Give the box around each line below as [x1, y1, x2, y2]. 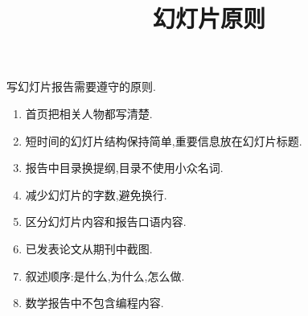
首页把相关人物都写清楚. [25, 105, 153, 121]
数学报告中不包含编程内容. [25, 294, 164, 311]
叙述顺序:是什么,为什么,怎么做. [25, 267, 185, 284]
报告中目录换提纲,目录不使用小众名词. [25, 159, 224, 176]
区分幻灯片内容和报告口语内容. [25, 213, 187, 230]
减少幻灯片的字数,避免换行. [25, 186, 167, 203]
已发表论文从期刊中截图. [25, 240, 153, 256]
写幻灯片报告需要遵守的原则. [6, 78, 156, 95]
